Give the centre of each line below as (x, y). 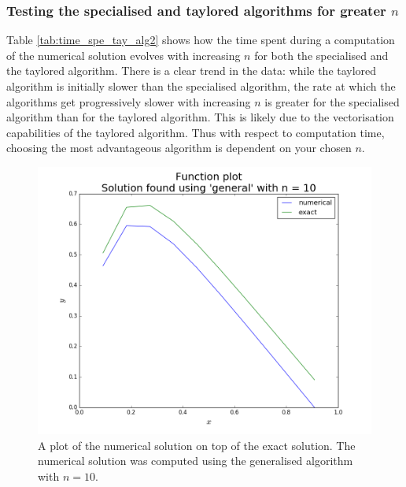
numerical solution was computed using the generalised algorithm (196, 461)
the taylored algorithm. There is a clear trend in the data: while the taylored (192, 71)
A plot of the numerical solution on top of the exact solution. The (197, 445)
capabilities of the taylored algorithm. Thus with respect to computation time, (196, 132)
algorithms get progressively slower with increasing (129, 101)
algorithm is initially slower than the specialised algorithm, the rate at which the (201, 86)
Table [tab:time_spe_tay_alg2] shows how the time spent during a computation (201, 40)
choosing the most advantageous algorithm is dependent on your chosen (179, 148)
